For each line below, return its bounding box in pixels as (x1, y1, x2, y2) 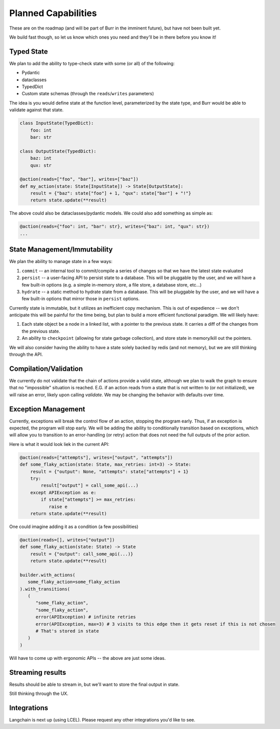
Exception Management (9, 405, 85, 413)
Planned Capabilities (9, 8, 97, 19)
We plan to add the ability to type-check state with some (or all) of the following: (9, 60, 175, 66)
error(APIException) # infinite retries (35, 614, 136, 620)
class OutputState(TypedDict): (19, 148, 97, 154)
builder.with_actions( (19, 572, 75, 578)
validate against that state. (9, 107, 64, 113)
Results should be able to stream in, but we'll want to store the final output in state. (9, 681, 180, 687)
